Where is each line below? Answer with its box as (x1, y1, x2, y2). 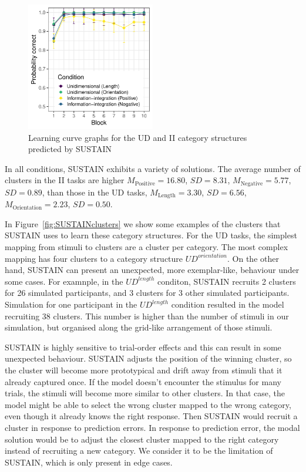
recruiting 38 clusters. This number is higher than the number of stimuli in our (5, 309, 289, 322)
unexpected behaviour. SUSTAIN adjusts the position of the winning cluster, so (5, 352, 292, 365)
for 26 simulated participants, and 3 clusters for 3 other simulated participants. (5, 286, 290, 299)
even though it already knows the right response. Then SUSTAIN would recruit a (5, 410, 298, 422)
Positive (134, 180, 155, 187)
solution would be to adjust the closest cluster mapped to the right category (5, 433, 279, 445)
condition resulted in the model (171, 298, 284, 311)
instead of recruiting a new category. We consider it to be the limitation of (5, 444, 273, 457)
